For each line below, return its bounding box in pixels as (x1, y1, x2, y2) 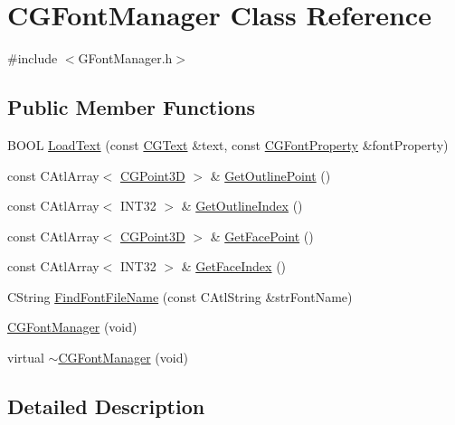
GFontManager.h (78, 49, 173, 68)
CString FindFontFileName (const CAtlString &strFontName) (7, 287, 353, 306)
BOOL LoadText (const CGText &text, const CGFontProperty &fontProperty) (7, 135, 449, 154)
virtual (7, 348, 44, 367)
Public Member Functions (7, 93, 255, 121)
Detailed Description (7, 392, 205, 420)
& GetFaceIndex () (181, 257, 287, 276)
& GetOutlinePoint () (210, 165, 331, 184)
